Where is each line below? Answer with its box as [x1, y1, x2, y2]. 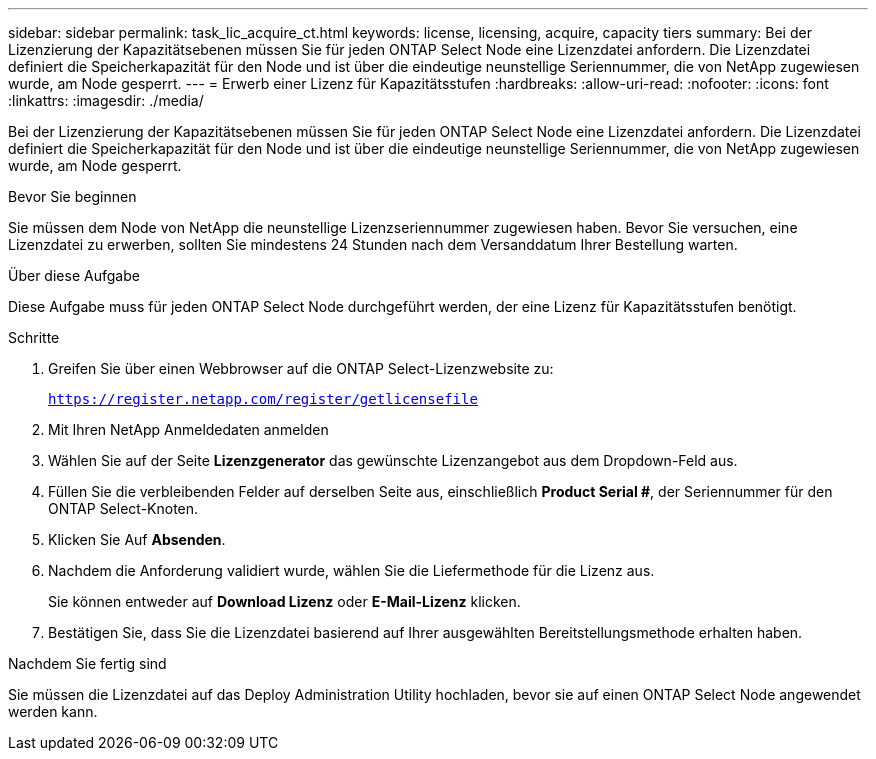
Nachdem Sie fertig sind [8, 655, 167, 672]
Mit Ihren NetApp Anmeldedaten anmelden [48, 421, 329, 438]
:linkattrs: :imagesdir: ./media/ [8, 92, 204, 109]
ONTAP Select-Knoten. [48, 500, 199, 517]
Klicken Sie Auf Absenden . [48, 531, 226, 548]
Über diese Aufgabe [8, 267, 140, 284]
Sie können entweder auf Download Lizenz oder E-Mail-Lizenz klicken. [48, 593, 521, 610]
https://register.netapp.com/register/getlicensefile [48, 391, 478, 407]
